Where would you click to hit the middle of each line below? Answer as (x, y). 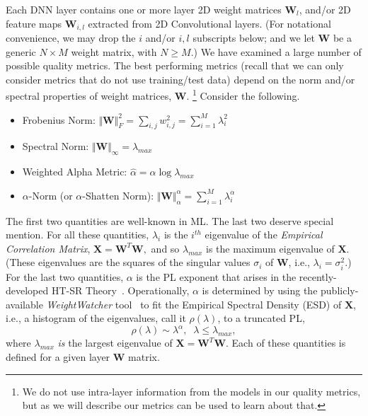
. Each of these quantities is (286, 343)
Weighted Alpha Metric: (75, 172)
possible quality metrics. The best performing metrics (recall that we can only (175, 65)
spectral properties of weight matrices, (89, 96)
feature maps (34, 23)
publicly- (340, 290)
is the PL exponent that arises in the (216, 276)
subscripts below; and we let (254, 38)
